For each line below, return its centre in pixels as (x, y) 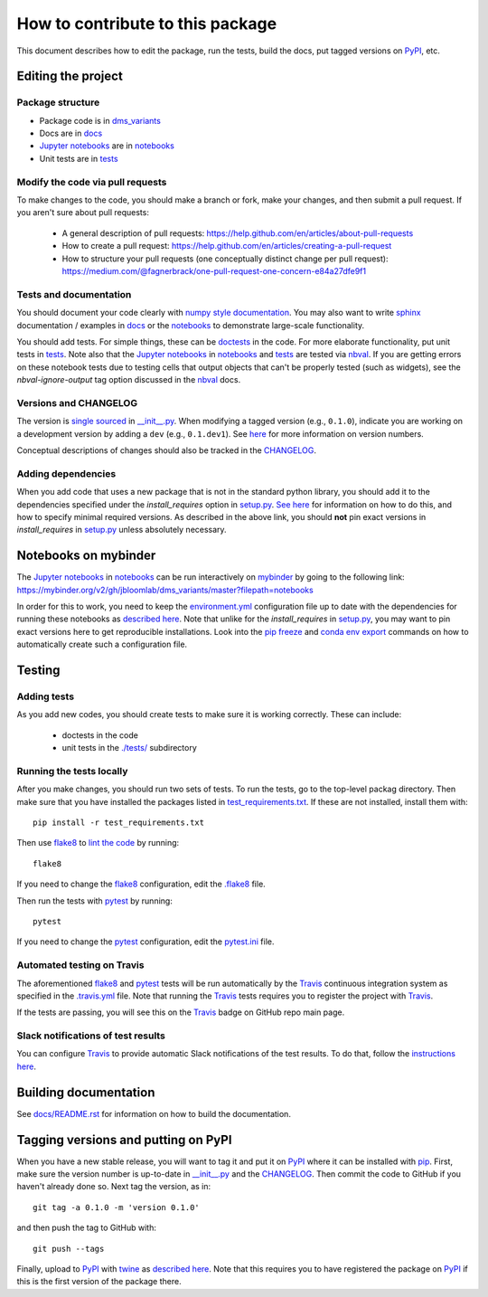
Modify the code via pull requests (92, 182)
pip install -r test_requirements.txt (119, 823)
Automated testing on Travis (80, 965)
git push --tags (69, 1249)
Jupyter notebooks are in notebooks (107, 146)
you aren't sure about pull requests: (83, 213)
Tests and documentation (74, 294)
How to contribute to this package (147, 24)
